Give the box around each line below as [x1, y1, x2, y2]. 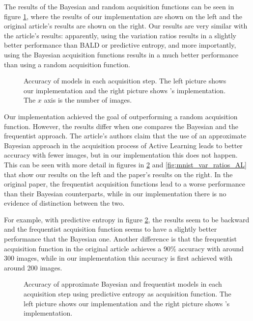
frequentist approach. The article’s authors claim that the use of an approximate [4, 131, 247, 141]
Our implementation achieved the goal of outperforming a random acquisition [4, 111, 238, 121]
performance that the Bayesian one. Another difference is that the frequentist [4, 234, 237, 244]
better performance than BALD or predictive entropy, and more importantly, [4, 40, 236, 50]
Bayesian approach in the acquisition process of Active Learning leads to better [4, 140, 243, 150]
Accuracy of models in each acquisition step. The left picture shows [24, 76, 226, 86]
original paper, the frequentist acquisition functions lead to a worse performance [4, 179, 245, 189]
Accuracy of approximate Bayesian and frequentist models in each [24, 279, 222, 289]
